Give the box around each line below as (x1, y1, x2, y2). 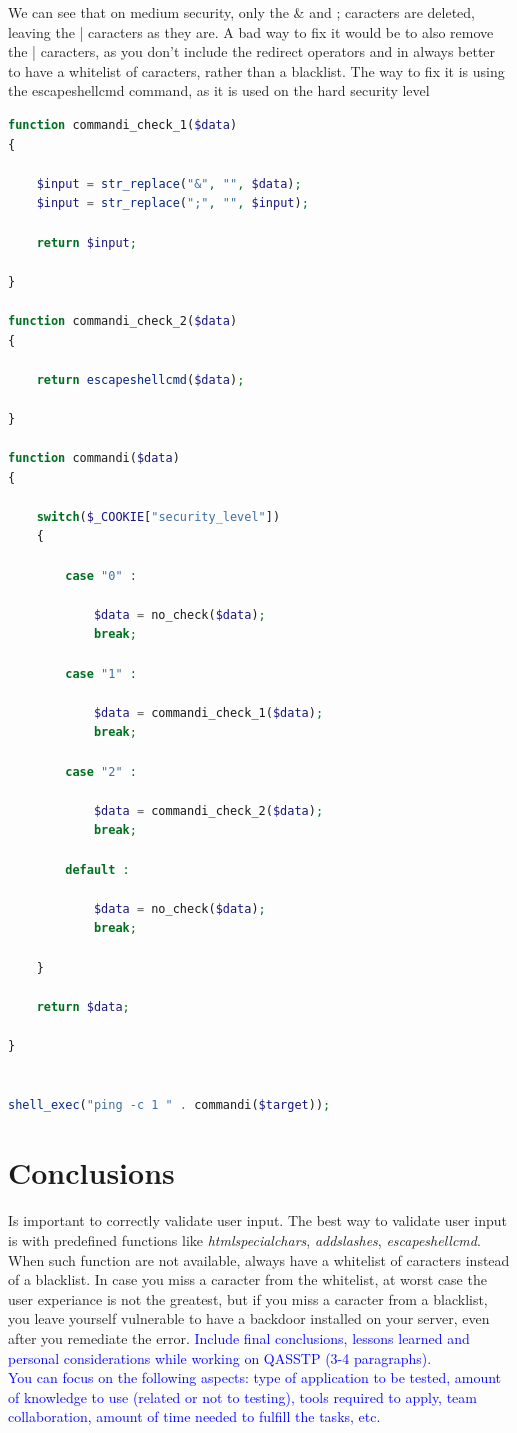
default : (65, 862, 130, 877)
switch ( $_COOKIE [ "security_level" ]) (36, 509, 281, 524)
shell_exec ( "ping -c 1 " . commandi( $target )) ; (8, 1097, 331, 1112)
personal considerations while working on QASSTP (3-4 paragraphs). (8, 1347, 432, 1368)
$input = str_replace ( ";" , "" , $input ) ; (36, 196, 309, 211)
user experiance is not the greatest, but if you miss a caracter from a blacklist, (8, 1288, 488, 1309)
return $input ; (36, 235, 137, 250)
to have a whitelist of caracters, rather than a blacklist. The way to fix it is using (8, 60, 505, 81)
